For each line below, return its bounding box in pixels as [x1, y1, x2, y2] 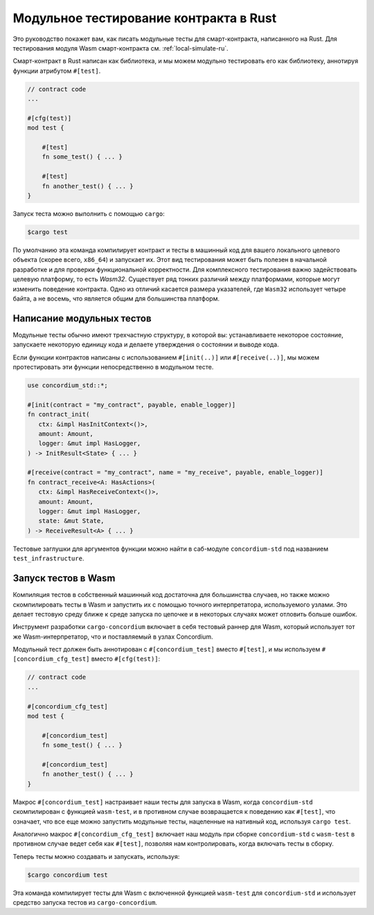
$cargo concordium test [27, 871, 109, 879]
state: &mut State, [38, 517, 105, 525]
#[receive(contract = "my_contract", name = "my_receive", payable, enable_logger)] [27, 468, 323, 477]
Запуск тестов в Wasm [12, 572, 116, 585]
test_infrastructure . [12, 554, 84, 562]
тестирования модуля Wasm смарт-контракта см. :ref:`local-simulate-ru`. [12, 44, 229, 52]
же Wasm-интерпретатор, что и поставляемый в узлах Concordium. [12, 632, 214, 641]
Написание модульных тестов [12, 312, 152, 324]
